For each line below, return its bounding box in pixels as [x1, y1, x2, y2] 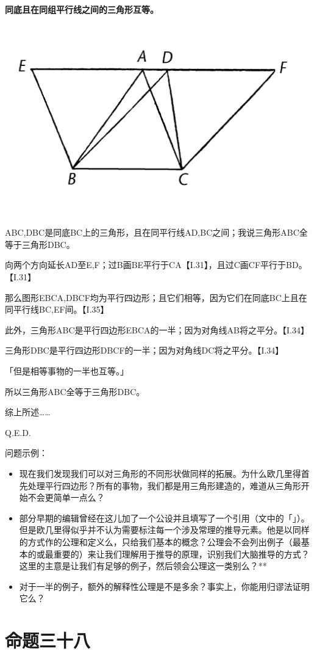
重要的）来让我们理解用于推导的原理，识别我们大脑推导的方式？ [53, 547, 310, 560]
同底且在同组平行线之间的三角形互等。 [5, 3, 158, 15]
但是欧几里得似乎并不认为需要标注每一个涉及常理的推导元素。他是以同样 [19, 523, 310, 536]
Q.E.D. [5, 426, 31, 438]
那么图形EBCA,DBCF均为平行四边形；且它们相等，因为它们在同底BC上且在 [5, 291, 307, 303]
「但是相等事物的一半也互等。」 [5, 364, 129, 377]
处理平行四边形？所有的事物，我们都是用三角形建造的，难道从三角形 [27, 479, 301, 492]
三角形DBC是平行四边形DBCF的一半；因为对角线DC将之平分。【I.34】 [5, 344, 284, 357]
